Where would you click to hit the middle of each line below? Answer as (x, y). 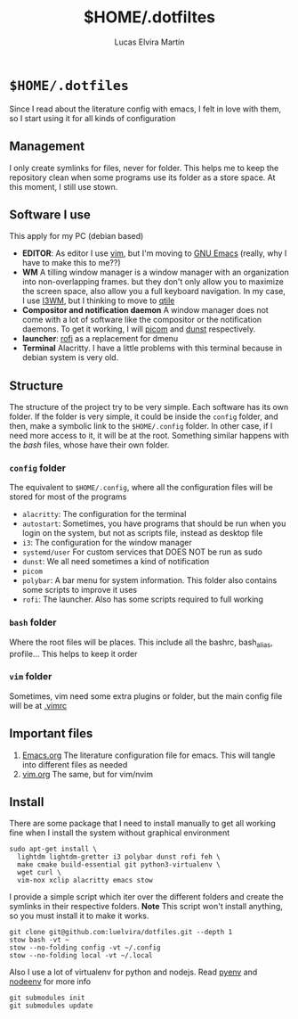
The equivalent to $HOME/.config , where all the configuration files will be (141, 488)
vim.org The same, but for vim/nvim (88, 774)
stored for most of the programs (68, 497)
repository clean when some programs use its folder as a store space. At (142, 177)
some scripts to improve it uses (80, 590)
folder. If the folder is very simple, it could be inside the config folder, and (144, 416)
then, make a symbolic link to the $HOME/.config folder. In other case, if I (141, 426)
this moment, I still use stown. (64, 186)
